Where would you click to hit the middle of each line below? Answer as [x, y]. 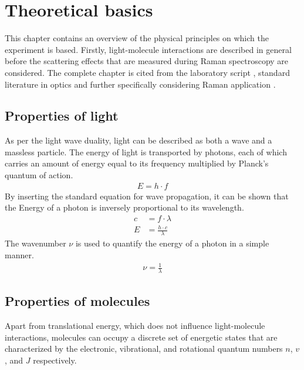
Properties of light [62, 116]
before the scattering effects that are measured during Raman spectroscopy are [147, 61]
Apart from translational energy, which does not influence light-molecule [135, 326]
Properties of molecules [77, 301]
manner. [19, 254]
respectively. [55, 360]
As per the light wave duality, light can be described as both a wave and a [139, 140]
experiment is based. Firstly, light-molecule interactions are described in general [148, 49]
